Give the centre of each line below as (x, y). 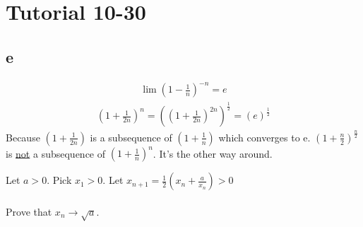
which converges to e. (264, 137)
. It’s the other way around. (213, 153)
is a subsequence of (131, 137)
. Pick (59, 180)
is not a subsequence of (56, 153)
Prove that (29, 211)
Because (23, 137)
